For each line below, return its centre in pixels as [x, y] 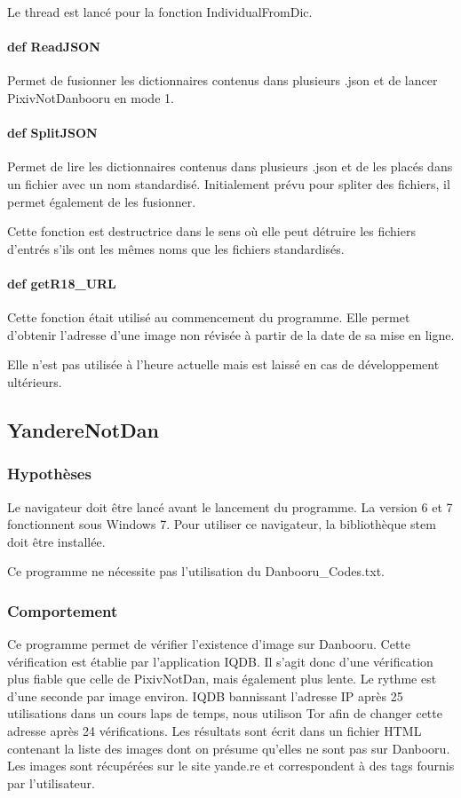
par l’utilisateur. [51, 782]
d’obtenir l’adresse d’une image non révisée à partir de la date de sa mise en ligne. [231, 334]
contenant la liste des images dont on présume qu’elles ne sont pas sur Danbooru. [229, 748]
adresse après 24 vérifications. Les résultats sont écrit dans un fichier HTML [215, 731]
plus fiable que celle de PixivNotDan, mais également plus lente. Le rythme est [222, 679]
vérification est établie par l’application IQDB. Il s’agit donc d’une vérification [220, 661]
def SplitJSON [52, 133]
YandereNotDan [83, 429]
